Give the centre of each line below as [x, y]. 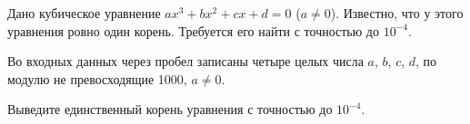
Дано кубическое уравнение [84, 13]
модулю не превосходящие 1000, [97, 78]
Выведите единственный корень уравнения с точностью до [170, 109]
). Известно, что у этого [397, 13]
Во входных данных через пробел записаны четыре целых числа [185, 61]
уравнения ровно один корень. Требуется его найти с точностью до [193, 30]
